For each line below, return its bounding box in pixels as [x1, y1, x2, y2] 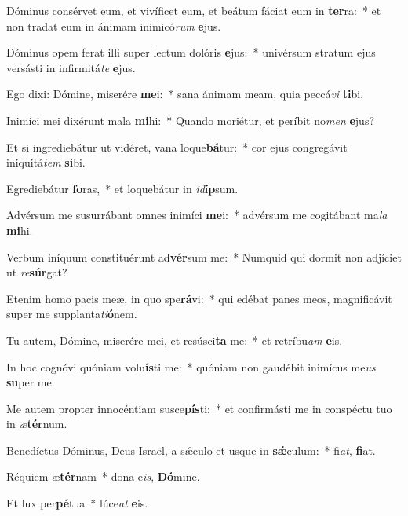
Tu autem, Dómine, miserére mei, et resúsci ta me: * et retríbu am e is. [6, 331, 343, 348]
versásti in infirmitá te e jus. [6, 59, 136, 75]
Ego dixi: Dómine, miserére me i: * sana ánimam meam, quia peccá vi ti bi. [6, 86, 364, 102]
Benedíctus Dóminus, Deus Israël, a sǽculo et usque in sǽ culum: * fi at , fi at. [6, 441, 376, 458]
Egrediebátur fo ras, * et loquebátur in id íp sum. [6, 180, 239, 196]
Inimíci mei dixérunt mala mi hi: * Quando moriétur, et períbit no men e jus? [6, 112, 375, 128]
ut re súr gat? [6, 264, 67, 280]
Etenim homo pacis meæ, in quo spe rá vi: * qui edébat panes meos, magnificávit [6, 290, 392, 306]
